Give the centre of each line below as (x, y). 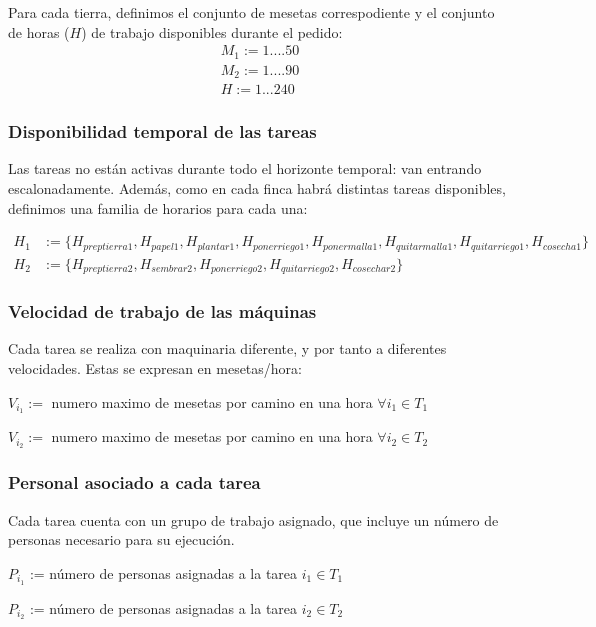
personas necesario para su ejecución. (121, 539)
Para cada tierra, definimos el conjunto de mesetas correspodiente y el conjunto (251, 12)
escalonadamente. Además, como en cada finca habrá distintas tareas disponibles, (257, 188)
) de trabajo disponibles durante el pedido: (212, 31)
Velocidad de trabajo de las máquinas (162, 311)
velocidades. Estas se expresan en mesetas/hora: (155, 367)
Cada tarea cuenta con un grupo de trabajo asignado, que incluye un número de (253, 519)
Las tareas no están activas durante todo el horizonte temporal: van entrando (245, 168)
